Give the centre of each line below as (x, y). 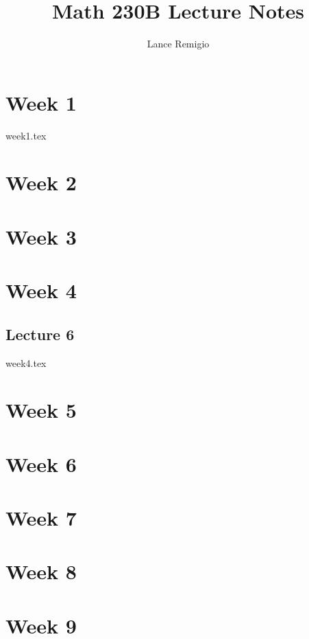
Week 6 (41, 463)
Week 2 (41, 182)
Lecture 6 (40, 334)
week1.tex (26, 135)
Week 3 (41, 236)
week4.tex (26, 362)
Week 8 (41, 571)
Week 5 (41, 410)
